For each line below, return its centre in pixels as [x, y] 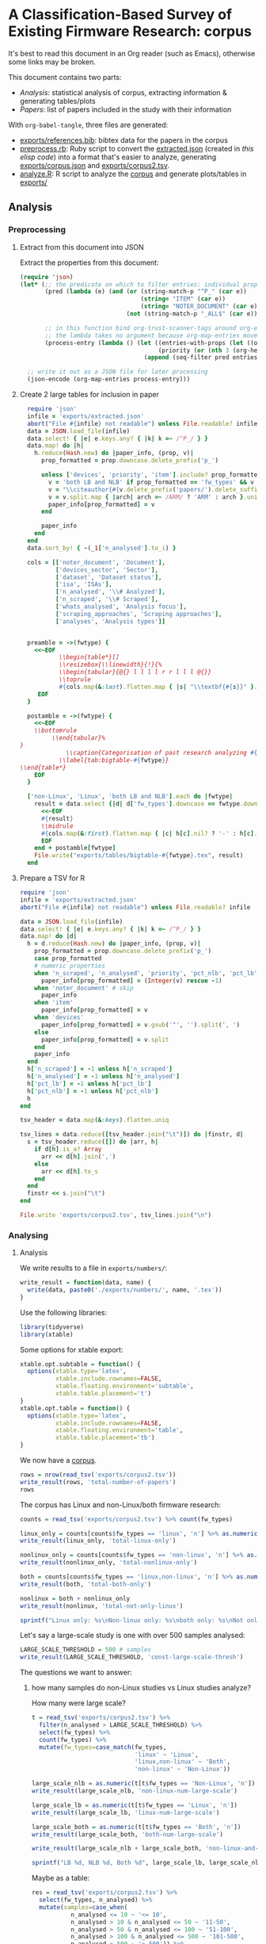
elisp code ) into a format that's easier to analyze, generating [118, 157]
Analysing [28, 1235]
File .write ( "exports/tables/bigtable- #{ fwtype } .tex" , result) [139, 855]
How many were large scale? [79, 1703]
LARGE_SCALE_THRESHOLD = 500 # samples [85, 1650]
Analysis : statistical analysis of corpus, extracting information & [123, 92]
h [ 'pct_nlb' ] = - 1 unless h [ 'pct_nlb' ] [93, 1091]
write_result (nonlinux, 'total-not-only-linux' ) [101, 1606]
